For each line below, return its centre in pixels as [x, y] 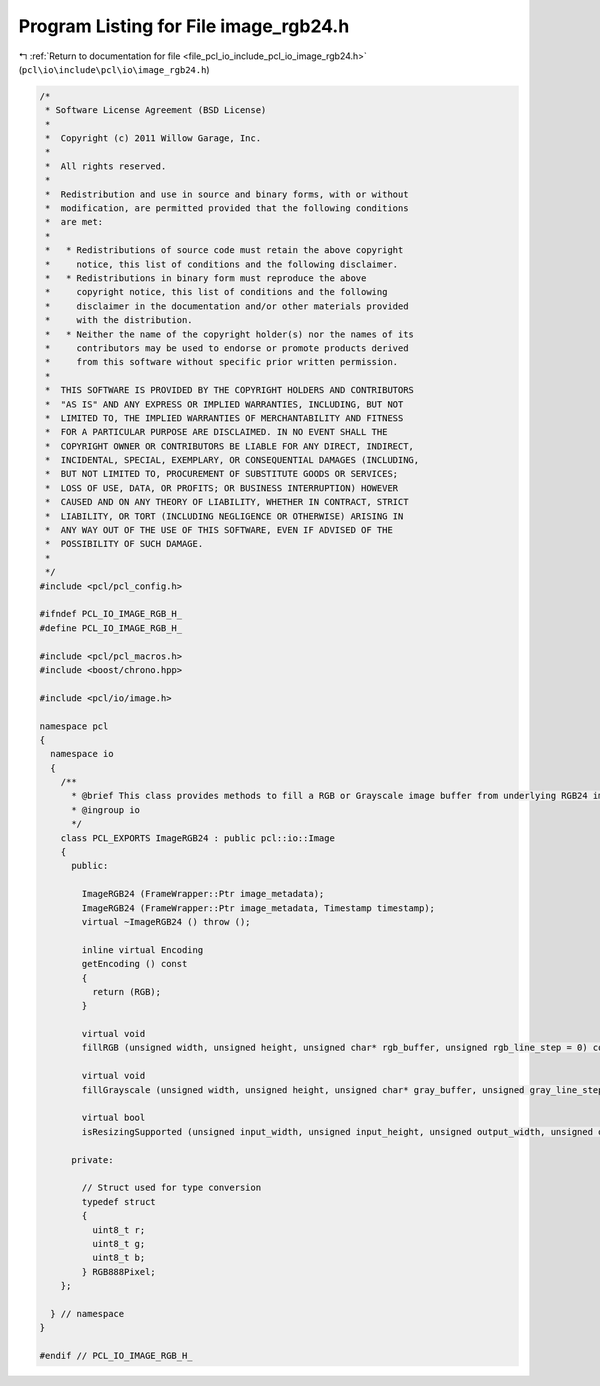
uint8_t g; [118, 1243]
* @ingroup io [105, 809]
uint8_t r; [118, 1229]
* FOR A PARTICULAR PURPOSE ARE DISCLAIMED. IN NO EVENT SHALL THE [216, 432]
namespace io [82, 754]
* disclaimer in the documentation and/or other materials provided [227, 306]
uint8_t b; [118, 1258]
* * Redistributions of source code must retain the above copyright [224, 250]
